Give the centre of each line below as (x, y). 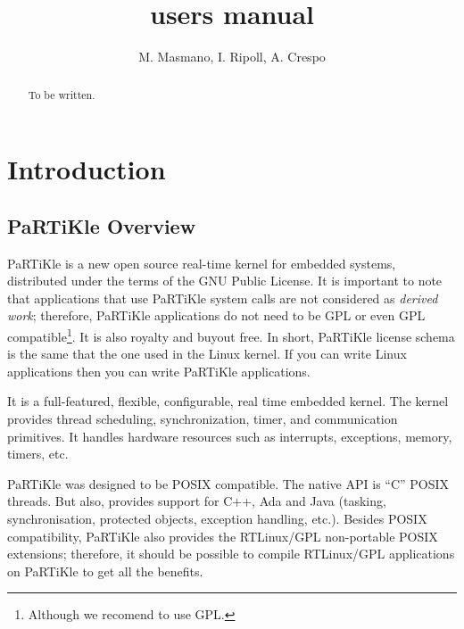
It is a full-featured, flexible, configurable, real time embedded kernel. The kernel (228, 401)
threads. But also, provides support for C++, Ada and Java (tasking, (197, 501)
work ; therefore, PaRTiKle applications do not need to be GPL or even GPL (216, 315)
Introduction (87, 169)
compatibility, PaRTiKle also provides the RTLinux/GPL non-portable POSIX (223, 536)
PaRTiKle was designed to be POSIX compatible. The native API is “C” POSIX (228, 483)
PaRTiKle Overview (102, 225)
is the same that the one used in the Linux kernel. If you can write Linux (207, 354)
